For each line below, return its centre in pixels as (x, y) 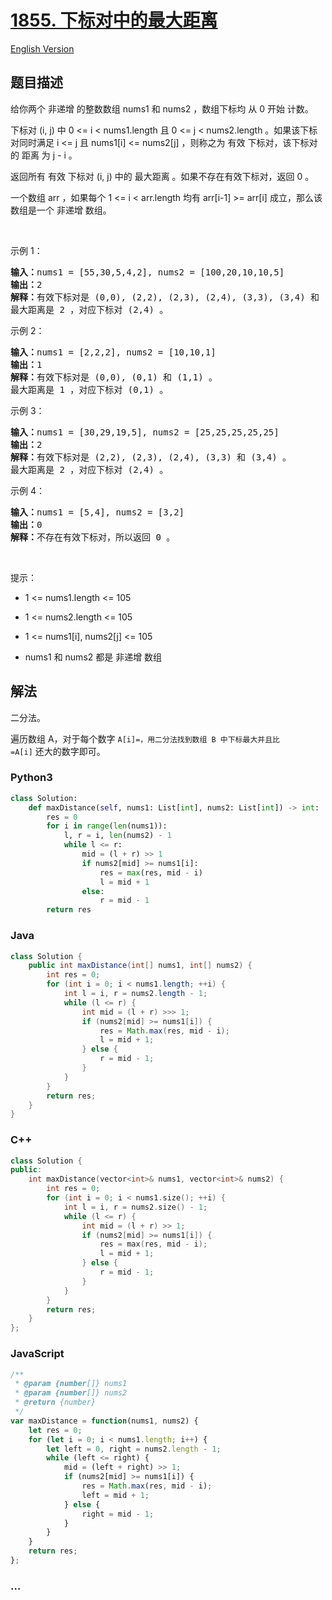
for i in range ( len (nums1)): (107, 826)
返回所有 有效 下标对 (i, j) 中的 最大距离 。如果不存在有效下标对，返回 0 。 (162, 176)
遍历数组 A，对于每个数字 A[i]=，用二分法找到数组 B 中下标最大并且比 (145, 738)
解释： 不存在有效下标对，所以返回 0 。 (93, 537)
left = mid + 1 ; (115, 1495)
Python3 (31, 778)
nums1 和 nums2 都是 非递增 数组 (93, 657)
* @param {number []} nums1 (71, 1384)
